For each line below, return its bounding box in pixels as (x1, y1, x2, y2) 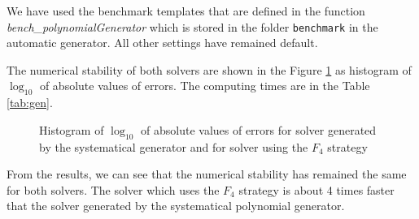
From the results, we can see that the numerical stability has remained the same (7, 165, 407, 182)
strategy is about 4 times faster (238, 181, 395, 198)
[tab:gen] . (7, 94, 53, 111)
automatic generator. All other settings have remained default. (7, 34, 318, 51)
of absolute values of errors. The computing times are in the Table (39, 77, 370, 94)
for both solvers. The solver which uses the (7, 181, 220, 198)
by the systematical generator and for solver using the (39, 138, 308, 155)
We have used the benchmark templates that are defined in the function (7, 2, 365, 19)
